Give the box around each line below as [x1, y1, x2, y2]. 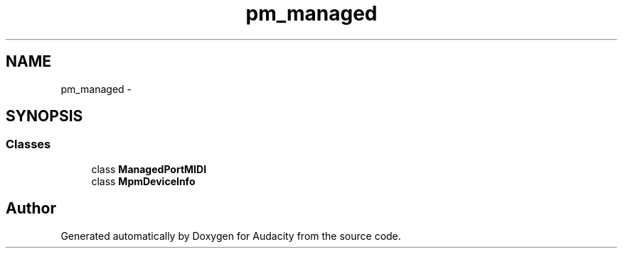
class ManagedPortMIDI [91, 162, 207, 175]
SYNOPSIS [6, 107, 83, 126]
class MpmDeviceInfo [91, 175, 196, 187]
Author [6, 199, 56, 218]
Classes [6, 137, 51, 152]
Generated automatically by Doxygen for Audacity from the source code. [60, 229, 401, 242]
